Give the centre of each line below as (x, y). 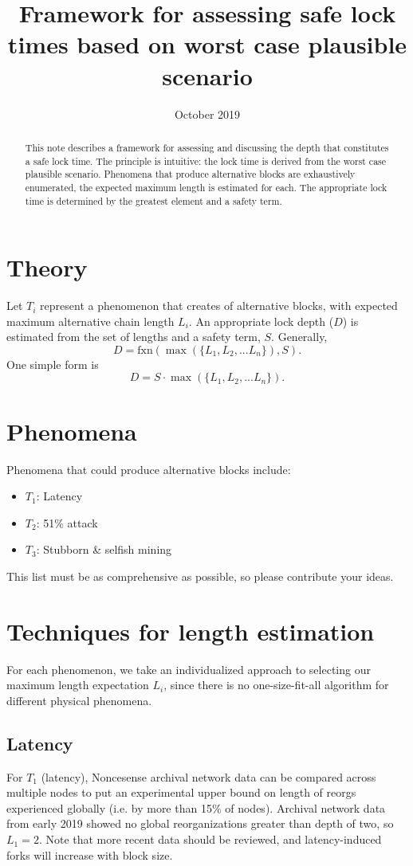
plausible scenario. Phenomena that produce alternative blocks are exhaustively (190, 174)
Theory (47, 267)
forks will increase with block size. (90, 854)
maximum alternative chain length (90, 321)
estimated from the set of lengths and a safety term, (134, 337)
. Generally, (299, 337)
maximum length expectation (78, 685)
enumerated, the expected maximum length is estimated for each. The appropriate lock (206, 187)
